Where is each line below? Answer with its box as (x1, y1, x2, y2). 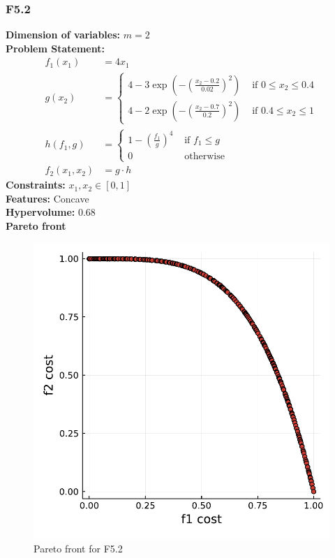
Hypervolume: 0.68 (6, 205, 96, 219)
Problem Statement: (6, 41, 105, 55)
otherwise (184, 151, 225, 161)
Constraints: (6, 177, 66, 192)
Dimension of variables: (6, 27, 121, 42)
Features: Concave (6, 191, 89, 205)
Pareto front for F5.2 (33, 541, 123, 556)
